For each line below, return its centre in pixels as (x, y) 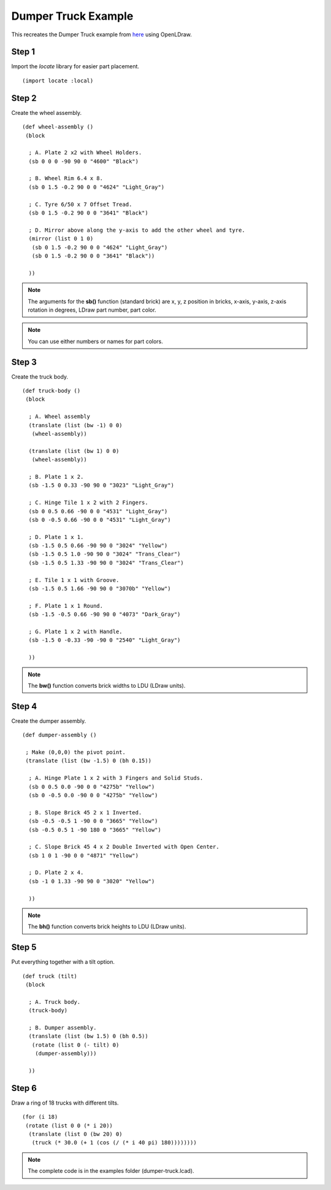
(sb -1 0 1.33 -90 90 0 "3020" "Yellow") (92, 881)
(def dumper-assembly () (59, 735)
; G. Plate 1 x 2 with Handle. (75, 631)
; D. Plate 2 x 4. (56, 873)
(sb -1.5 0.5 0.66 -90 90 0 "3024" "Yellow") (98, 546)
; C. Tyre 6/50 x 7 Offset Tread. (80, 204)
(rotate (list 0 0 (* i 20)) (69, 1125)
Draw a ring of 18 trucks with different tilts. (65, 1103)
